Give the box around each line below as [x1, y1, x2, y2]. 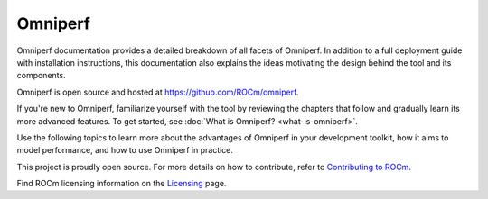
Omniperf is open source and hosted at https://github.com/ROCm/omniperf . [16, 86, 299, 97]
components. [16, 70, 67, 81]
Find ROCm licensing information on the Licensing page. [16, 178, 227, 189]
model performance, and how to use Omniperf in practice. [16, 145, 234, 156]
